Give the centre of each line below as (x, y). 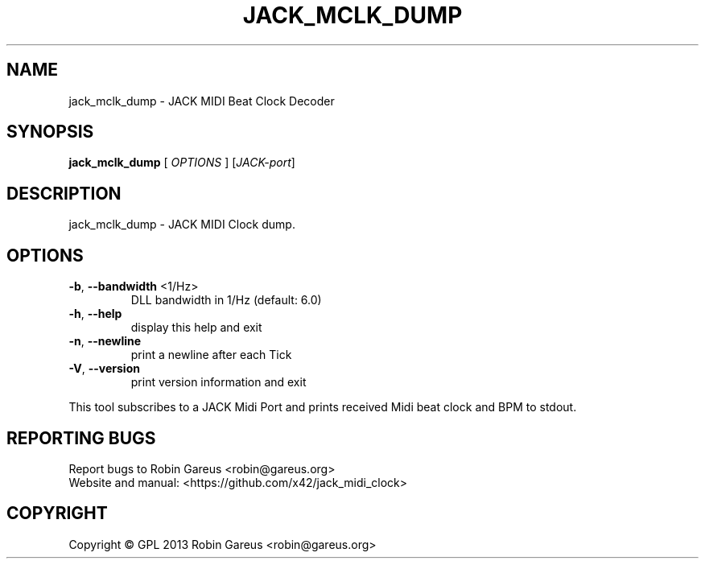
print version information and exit (219, 382)
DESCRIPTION (64, 193)
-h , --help (95, 314)
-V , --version (104, 369)
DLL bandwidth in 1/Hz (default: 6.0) (226, 300)
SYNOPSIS (50, 132)
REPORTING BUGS (81, 438)
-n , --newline (105, 341)
